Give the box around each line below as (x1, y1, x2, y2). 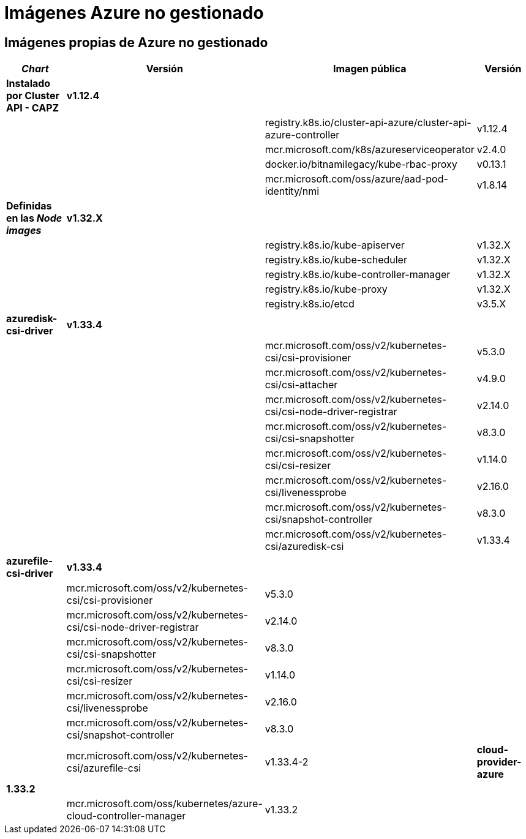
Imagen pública (333, 62, 407, 75)
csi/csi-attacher (265, 378, 338, 391)
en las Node (6, 212, 62, 225)
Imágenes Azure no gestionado (4, 2, 264, 23)
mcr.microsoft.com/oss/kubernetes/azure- (66, 797, 263, 810)
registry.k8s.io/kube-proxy (265, 283, 388, 296)
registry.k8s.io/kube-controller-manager (265, 268, 451, 281)
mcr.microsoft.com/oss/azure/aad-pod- (265, 173, 448, 186)
